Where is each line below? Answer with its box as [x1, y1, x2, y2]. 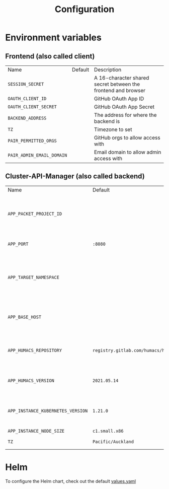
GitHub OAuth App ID [94, 95, 144, 102]
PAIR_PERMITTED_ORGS [8, 138, 57, 144]
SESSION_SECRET [8, 82, 44, 87]
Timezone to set [94, 126, 132, 133]
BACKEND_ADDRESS [8, 115, 47, 121]
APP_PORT [8, 241, 29, 247]
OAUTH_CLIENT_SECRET [8, 104, 57, 109]
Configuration [54, 4, 115, 15]
